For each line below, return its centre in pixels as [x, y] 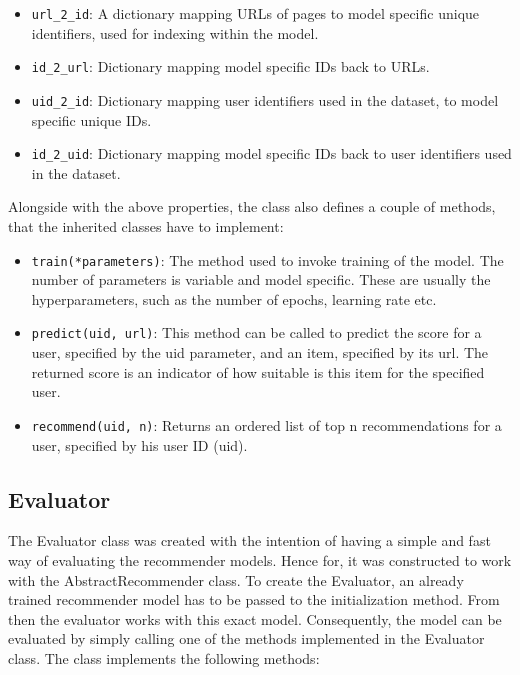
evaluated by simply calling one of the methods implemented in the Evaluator [246, 638]
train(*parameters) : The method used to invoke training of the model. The [267, 259]
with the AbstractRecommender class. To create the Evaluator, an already [236, 579]
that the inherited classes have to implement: [146, 226]
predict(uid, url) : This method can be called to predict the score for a [256, 332]
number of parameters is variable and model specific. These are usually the [261, 279]
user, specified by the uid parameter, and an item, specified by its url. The [260, 352]
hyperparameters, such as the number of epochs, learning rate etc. [234, 298]
